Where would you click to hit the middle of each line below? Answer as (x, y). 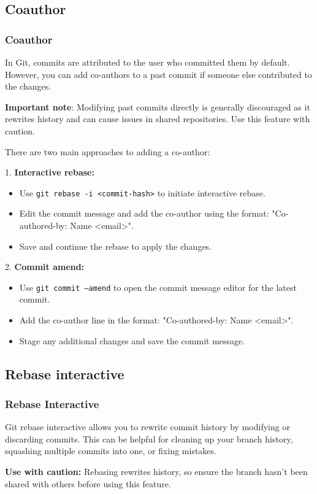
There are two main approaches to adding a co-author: (108, 151)
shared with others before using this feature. (88, 483)
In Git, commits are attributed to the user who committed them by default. (147, 62)
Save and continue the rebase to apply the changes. (116, 246)
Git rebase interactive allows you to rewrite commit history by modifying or (147, 427)
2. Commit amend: (45, 267)
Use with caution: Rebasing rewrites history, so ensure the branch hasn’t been (156, 471)
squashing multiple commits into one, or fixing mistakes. (111, 451)
